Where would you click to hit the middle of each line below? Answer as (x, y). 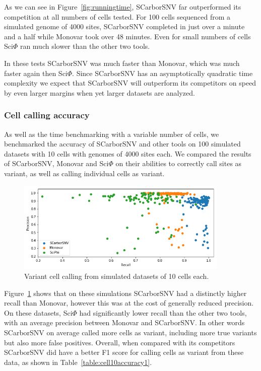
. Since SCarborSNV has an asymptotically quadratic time (162, 73)
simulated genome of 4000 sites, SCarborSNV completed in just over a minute (124, 26)
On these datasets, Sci (38, 312)
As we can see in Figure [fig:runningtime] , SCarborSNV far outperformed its (123, 7)
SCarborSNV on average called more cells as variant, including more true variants (130, 332)
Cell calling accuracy (47, 115)
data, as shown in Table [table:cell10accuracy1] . (78, 362)
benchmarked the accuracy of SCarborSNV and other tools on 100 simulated (122, 144)
